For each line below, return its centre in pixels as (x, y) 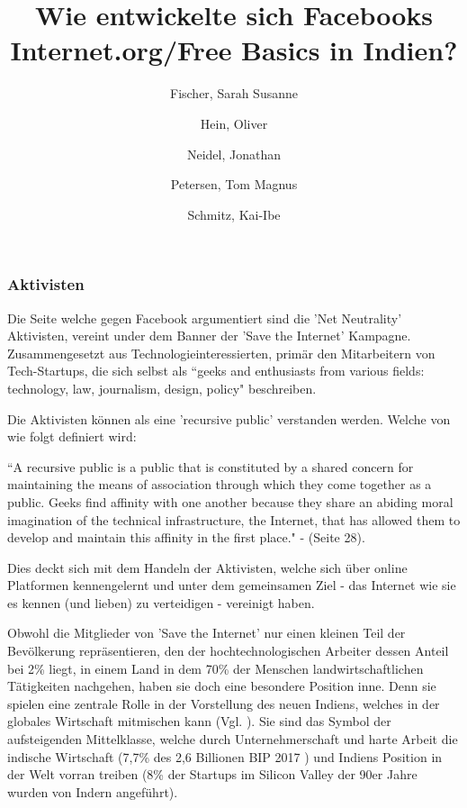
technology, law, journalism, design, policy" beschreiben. (162, 388)
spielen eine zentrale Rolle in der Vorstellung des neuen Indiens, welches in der (224, 703)
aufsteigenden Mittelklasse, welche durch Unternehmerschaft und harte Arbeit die (233, 739)
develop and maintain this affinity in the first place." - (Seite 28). (186, 537)
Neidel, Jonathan (234, 154)
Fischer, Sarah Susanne (233, 93)
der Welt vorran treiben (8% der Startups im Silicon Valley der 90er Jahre (212, 774)
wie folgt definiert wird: (72, 436)
